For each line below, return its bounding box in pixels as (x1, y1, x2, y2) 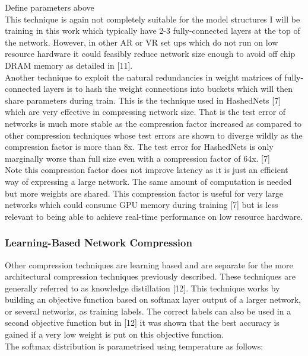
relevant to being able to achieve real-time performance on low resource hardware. (5, 210, 303, 222)
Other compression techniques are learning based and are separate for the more (5, 258, 293, 271)
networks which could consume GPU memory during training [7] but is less (5, 198, 278, 211)
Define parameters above (5, 1, 94, 13)
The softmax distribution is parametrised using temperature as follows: (5, 339, 263, 352)
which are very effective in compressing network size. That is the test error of (5, 105, 286, 118)
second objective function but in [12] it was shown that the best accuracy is (5, 316, 280, 329)
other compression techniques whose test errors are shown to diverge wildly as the (5, 129, 303, 141)
